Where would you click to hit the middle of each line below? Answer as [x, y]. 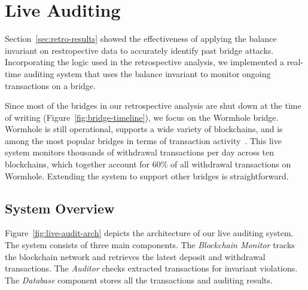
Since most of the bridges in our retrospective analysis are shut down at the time [153, 106]
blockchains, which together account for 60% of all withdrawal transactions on [148, 164]
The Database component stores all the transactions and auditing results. [139, 280]
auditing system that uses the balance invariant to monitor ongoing [147, 73]
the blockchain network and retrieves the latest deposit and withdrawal [135, 256]
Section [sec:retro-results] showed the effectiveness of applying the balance [141, 39]
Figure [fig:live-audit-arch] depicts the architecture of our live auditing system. [149, 233]
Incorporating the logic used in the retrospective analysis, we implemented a [145, 62]
